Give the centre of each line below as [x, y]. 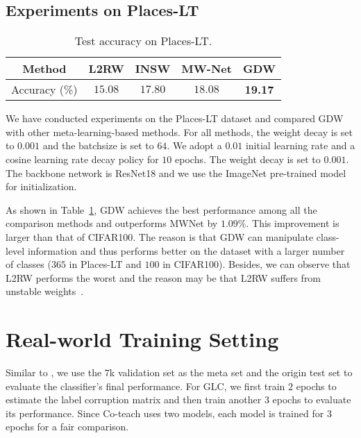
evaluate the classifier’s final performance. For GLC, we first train [145, 386]
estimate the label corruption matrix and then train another [134, 399]
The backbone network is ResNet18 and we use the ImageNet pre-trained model [176, 172]
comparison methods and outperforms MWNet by [112, 223]
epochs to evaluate [312, 399]
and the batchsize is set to [98, 145]
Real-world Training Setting [142, 339]
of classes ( [28, 264]
